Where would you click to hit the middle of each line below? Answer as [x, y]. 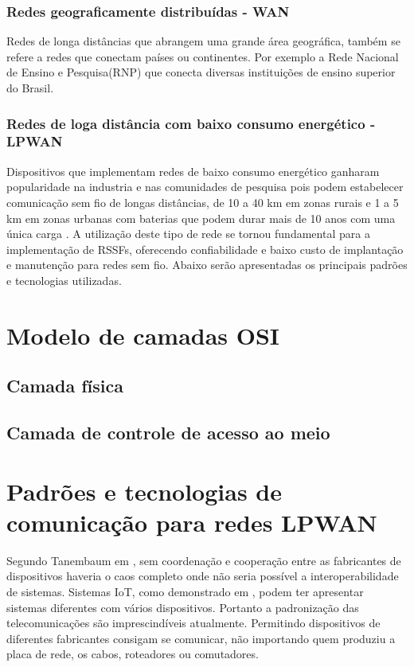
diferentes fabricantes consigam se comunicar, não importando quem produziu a [201, 638]
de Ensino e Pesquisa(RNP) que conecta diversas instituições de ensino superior [201, 72]
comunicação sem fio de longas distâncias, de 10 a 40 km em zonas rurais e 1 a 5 [203, 202]
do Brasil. [30, 88]
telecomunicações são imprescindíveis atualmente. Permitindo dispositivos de [193, 623]
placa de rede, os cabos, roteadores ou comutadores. [133, 654]
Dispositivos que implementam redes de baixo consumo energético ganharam [193, 171]
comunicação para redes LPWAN [192, 522]
